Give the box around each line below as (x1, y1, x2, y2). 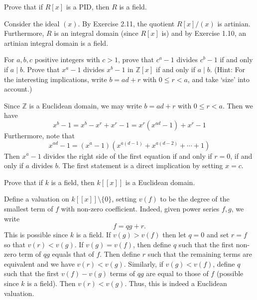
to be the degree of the (160, 194, 230, 204)
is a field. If (76, 229, 111, 240)
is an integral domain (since (54, 28, 138, 38)
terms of (110, 268, 135, 279)
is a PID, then (66, 1, 110, 11)
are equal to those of (146, 268, 209, 279)
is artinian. (217, 18, 251, 28)
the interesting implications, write (4, 74, 107, 84)
